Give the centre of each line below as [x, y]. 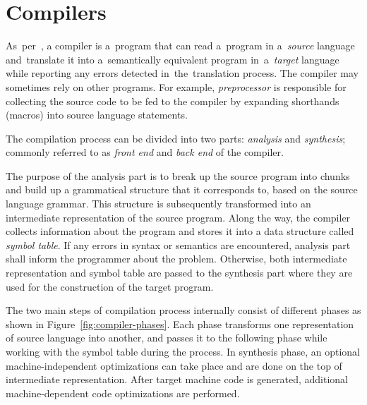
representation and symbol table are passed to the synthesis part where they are [179, 273]
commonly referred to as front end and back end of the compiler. [145, 152]
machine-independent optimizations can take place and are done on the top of [174, 365]
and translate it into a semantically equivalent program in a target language [173, 59]
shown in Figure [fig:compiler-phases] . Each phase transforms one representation [180, 324]
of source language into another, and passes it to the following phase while [167, 338]
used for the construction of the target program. [110, 286]
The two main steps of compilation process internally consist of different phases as [183, 310]
